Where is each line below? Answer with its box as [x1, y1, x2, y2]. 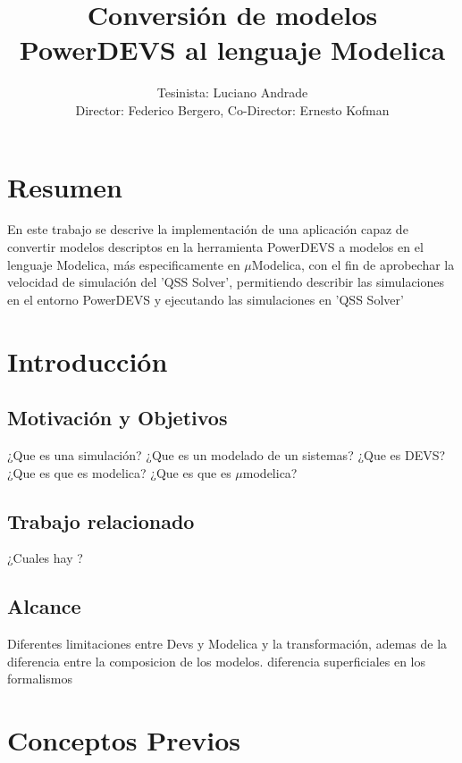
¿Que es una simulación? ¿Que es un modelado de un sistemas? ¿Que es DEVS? [7, 445, 446, 464]
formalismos [7, 669, 72, 688]
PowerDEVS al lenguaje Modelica [19, 31, 446, 68]
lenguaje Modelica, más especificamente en [7, 255, 240, 273]
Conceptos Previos [7, 722, 241, 759]
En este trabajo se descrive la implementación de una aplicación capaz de [7, 220, 408, 239]
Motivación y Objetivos [7, 404, 228, 432]
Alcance [7, 592, 81, 620]
